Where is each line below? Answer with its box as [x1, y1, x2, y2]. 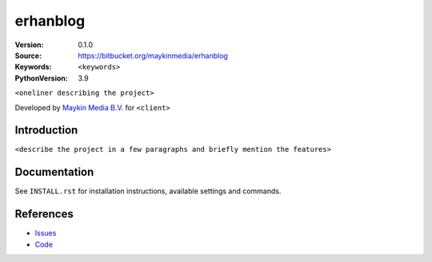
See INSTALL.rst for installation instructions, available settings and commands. [14, 186, 282, 196]
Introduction [14, 124, 78, 137]
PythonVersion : [14, 73, 68, 83]
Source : [14, 50, 42, 60]
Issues [34, 228, 57, 238]
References [14, 208, 74, 221]
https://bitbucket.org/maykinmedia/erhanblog [78, 50, 228, 60]
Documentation [14, 165, 94, 179]
